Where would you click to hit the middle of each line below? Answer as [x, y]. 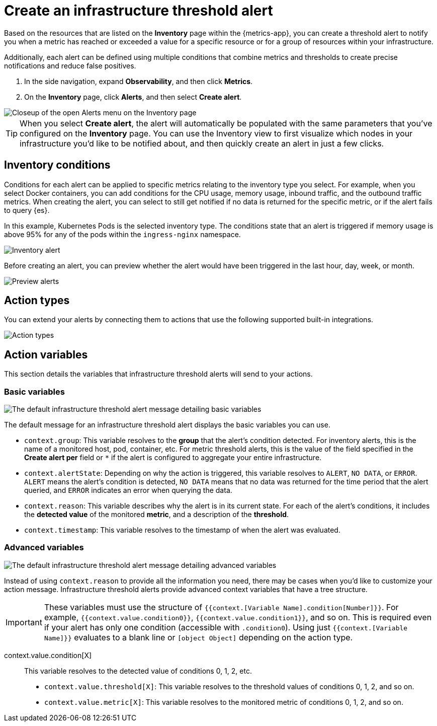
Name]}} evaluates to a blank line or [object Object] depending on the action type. [198, 637]
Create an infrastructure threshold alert [139, 11]
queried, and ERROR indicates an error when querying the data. [128, 490]
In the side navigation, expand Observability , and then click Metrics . [139, 81]
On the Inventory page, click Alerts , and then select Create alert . [133, 97]
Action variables [46, 354]
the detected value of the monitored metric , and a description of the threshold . [157, 515]
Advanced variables [44, 548]
